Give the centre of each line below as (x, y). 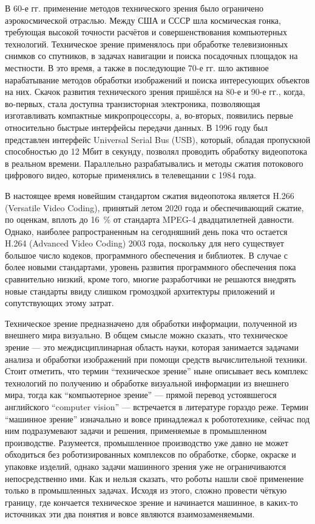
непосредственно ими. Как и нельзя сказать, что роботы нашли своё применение (154, 478)
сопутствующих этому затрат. (59, 303)
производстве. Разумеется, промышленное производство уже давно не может (147, 442)
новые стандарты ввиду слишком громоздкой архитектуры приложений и (140, 291)
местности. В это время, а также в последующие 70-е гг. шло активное (137, 67)
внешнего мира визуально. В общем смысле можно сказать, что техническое (147, 335)
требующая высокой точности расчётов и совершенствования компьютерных (146, 32)
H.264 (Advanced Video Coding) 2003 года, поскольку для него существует (144, 243)
